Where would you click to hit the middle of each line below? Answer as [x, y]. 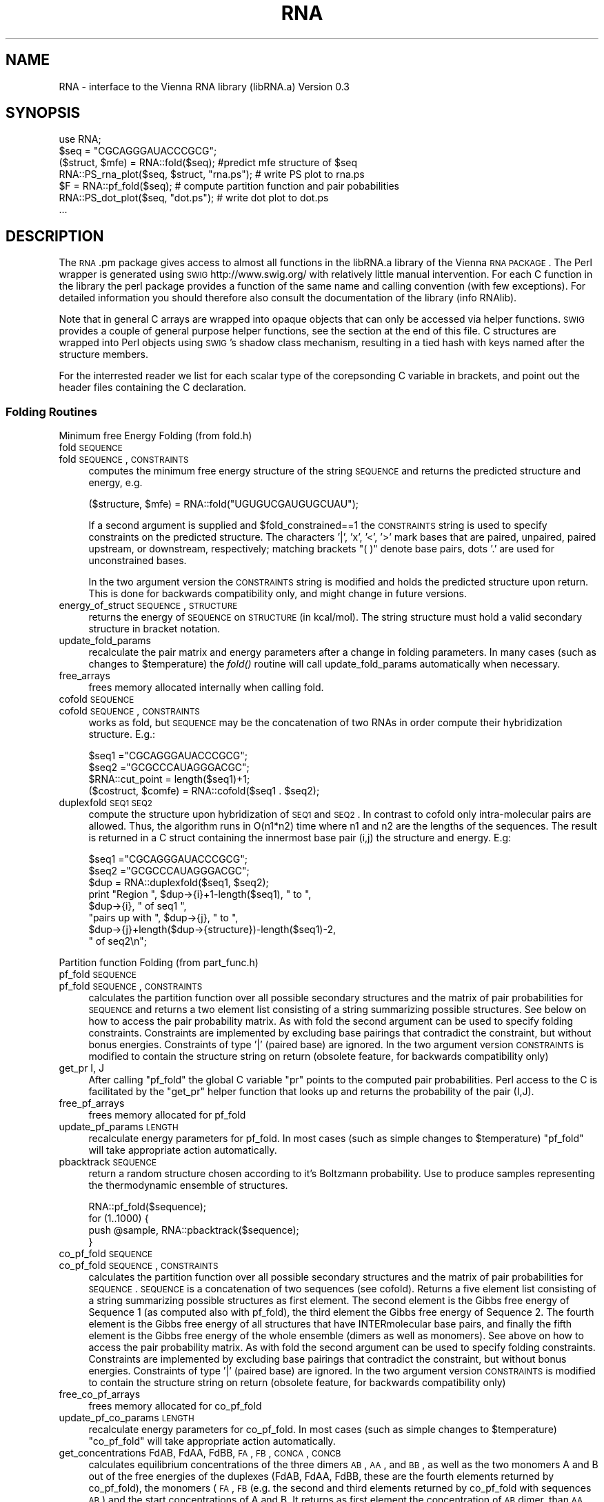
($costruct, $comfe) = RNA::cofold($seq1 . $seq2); [204, 791]
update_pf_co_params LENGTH [127, 1418]
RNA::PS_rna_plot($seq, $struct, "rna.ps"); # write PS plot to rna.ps [212, 174]
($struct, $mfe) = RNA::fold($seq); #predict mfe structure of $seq [208, 163]
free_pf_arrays [92, 1103]
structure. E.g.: [122, 734]
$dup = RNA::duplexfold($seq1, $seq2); [179, 883]
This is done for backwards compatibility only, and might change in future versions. [278, 594]
